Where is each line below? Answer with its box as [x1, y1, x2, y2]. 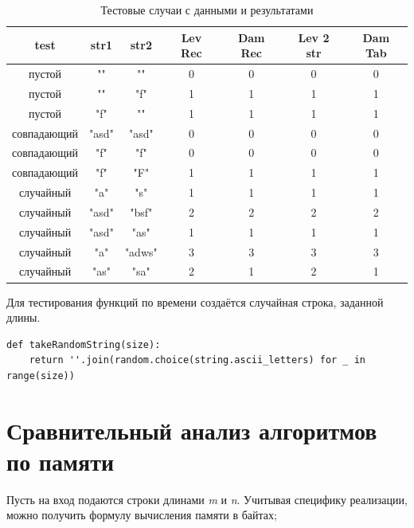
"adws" [124, 243, 158, 260]
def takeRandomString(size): [6, 338, 161, 350]
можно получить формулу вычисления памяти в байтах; [6, 506, 277, 523]
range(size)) [6, 370, 75, 381]
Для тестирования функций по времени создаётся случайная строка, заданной [6, 293, 384, 310]
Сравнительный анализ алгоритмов [6, 413, 377, 446]
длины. [6, 309, 41, 326]
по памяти [6, 444, 115, 477]
